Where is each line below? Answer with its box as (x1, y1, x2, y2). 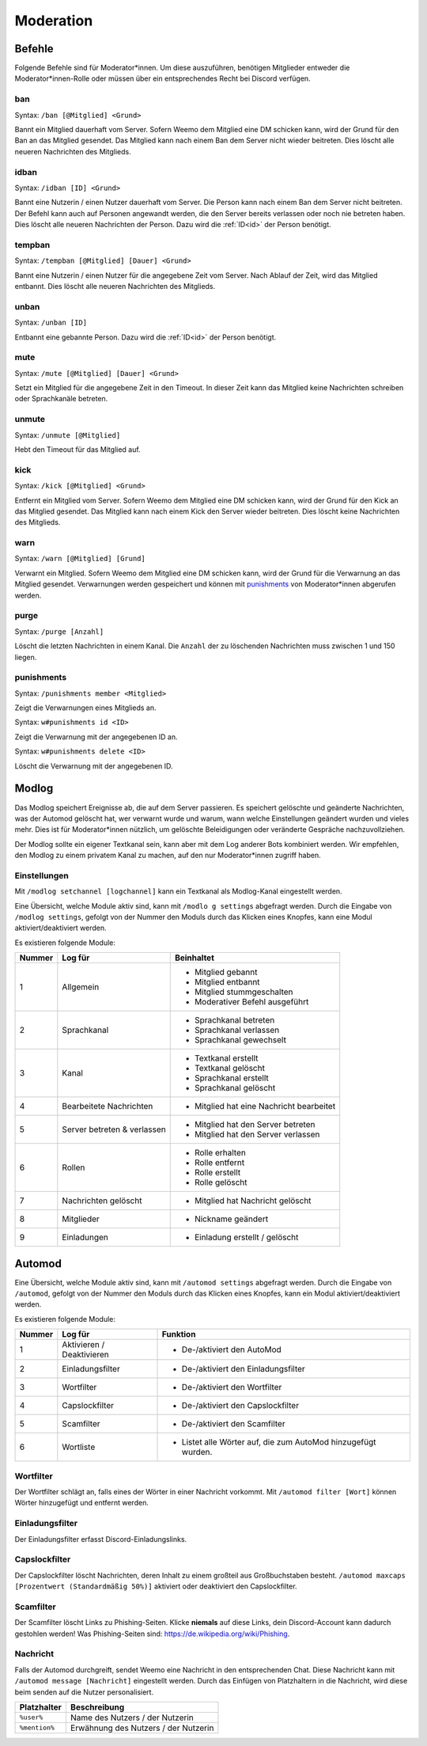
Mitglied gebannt (194, 966, 258, 977)
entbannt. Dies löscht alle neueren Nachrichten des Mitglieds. (14, 282, 216, 290)
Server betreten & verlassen (62, 1124, 166, 1135)
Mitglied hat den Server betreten (194, 1119, 316, 1130)
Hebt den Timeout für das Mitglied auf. (14, 444, 142, 454)
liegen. (14, 652, 37, 662)
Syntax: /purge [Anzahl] (14, 626, 104, 636)
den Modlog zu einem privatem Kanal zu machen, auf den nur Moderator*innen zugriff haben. (14, 851, 321, 860)
